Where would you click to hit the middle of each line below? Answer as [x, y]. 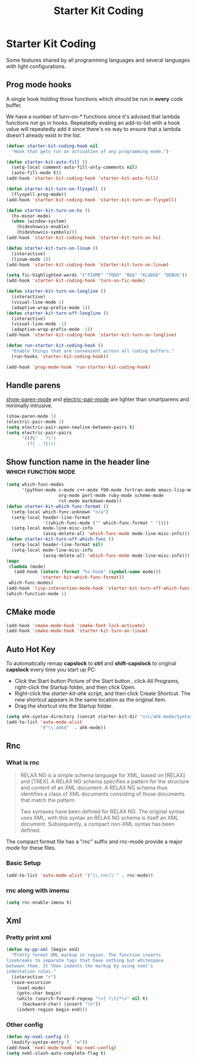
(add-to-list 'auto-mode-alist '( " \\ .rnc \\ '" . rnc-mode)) [80, 875]
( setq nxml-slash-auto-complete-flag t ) [56, 1053]
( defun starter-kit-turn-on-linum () [52, 248]
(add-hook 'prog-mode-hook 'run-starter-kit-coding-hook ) [78, 367]
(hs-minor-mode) [31, 216]
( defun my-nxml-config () [38, 1037]
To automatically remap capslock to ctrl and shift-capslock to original [91, 664]
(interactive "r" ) [34, 977]
